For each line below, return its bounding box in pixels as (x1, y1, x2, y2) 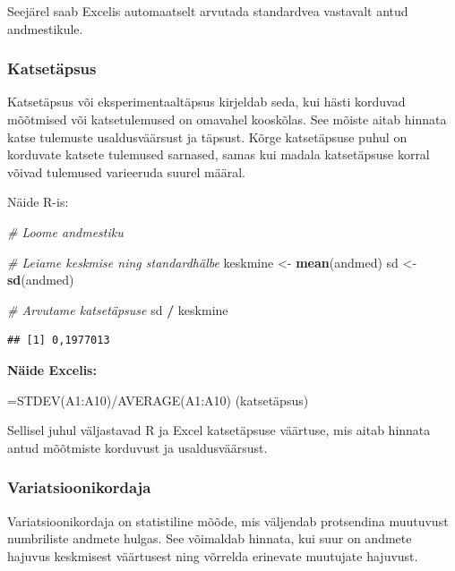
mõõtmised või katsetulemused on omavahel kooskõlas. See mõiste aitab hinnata (7, 110, 447, 128)
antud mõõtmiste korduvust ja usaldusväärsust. (7, 438, 268, 456)
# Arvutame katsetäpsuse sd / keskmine (7, 300, 228, 319)
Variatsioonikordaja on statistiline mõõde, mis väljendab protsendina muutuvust (7, 511, 449, 530)
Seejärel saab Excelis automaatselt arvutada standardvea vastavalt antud (7, 2, 408, 20)
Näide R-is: (7, 192, 69, 211)
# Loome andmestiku (7, 222, 124, 241)
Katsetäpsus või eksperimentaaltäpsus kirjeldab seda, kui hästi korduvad (7, 92, 406, 111)
